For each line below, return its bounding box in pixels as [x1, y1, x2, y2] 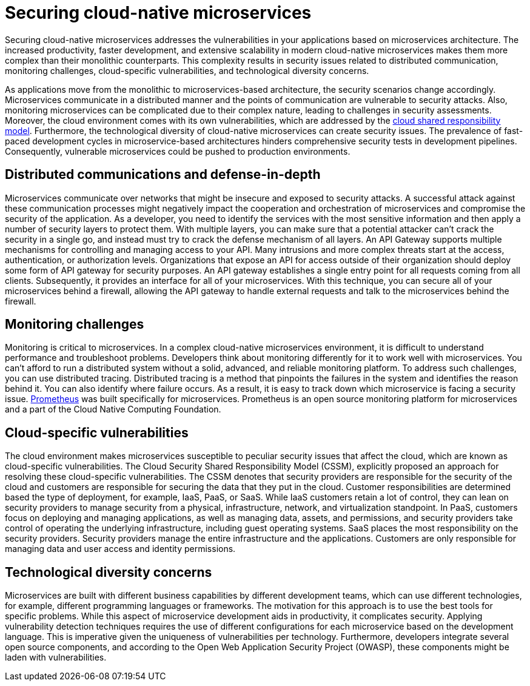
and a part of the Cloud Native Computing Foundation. [5, 404, 221, 415]
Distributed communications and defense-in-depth [5, 167, 321, 183]
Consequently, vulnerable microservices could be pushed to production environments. [5, 146, 351, 156]
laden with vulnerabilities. [5, 652, 107, 663]
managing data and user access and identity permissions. [5, 543, 236, 554]
